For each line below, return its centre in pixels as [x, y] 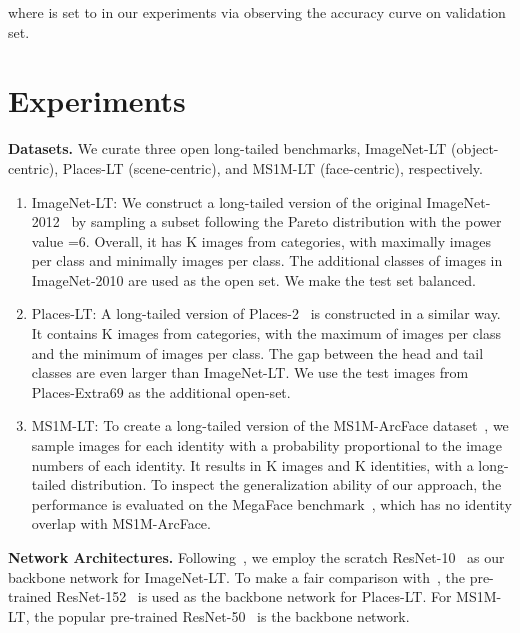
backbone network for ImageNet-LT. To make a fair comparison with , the [236, 576]
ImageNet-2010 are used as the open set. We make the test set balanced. [253, 279]
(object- [475, 148]
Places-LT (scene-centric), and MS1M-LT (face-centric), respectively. [272, 167]
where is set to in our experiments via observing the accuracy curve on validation [257, 12]
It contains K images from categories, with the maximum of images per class [266, 333]
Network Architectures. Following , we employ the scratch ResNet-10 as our [256, 557]
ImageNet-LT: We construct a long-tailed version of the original [226, 201]
